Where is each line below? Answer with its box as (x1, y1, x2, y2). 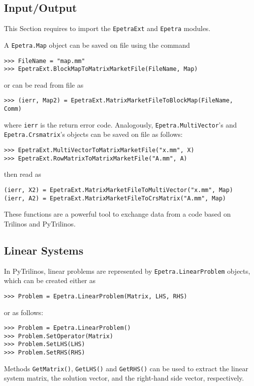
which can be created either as (4, 275, 96, 286)
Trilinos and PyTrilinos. (4, 218, 76, 228)
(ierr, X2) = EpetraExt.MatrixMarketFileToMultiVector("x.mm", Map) (4, 186, 233, 193)
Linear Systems (4, 242, 84, 257)
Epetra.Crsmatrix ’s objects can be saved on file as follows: (4, 129, 183, 139)
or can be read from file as (4, 79, 84, 90)
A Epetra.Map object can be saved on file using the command (4, 39, 190, 50)
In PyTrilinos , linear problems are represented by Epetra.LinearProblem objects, (4, 265, 251, 276)
